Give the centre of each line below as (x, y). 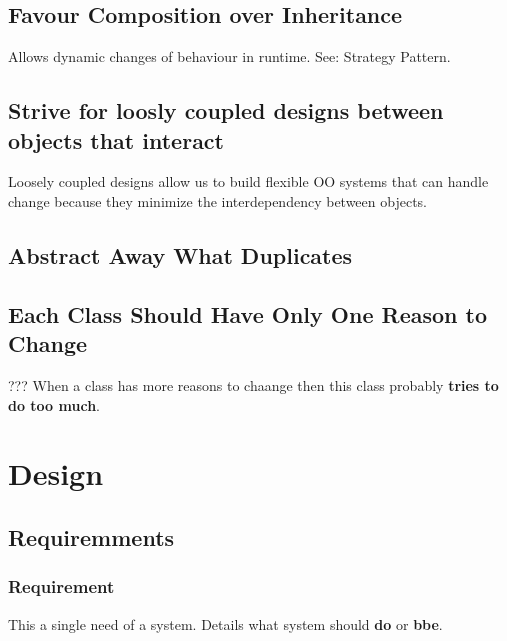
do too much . (54, 404)
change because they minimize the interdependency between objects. (217, 200)
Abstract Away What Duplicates (180, 254)
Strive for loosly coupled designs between (226, 110)
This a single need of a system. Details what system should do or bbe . (225, 623)
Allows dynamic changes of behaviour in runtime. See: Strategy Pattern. (229, 56)
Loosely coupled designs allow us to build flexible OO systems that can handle (248, 181)
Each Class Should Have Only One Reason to (247, 313)
